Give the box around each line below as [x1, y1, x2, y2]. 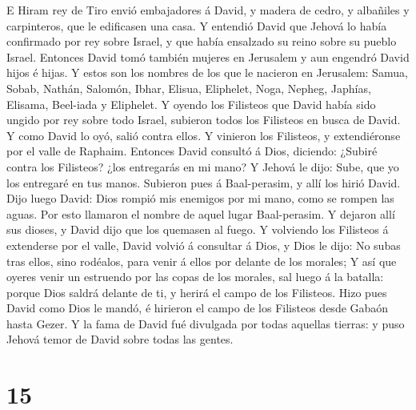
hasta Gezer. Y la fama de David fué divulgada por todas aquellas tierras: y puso [6, 315, 405, 332]
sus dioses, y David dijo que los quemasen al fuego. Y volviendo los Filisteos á [6, 221, 389, 238]
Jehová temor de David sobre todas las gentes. [6, 331, 234, 348]
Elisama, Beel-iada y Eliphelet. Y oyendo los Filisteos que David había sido [6, 95, 376, 112]
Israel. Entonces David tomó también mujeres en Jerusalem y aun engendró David [6, 48, 410, 65]
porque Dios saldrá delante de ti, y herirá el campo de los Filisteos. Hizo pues [6, 283, 387, 300]
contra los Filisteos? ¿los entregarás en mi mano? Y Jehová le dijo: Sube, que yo [6, 158, 399, 175]
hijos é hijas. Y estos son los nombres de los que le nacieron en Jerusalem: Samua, [6, 64, 408, 81]
